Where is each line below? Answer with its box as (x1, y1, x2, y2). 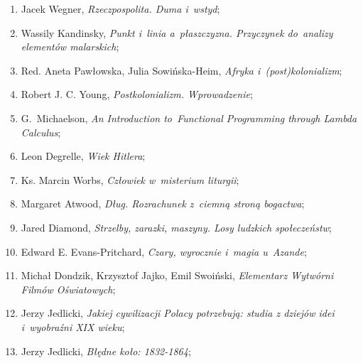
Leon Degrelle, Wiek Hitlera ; (21, 148, 146, 163)
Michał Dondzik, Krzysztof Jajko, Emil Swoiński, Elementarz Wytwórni (21, 268, 334, 283)
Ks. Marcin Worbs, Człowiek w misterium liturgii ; (21, 172, 239, 187)
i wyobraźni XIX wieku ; (21, 319, 125, 334)
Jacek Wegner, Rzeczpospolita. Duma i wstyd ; (21, 1, 220, 16)
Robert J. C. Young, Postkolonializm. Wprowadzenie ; (21, 87, 253, 102)
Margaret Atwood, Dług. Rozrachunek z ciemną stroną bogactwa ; (21, 196, 305, 211)
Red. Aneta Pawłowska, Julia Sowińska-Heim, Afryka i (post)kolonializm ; (21, 63, 342, 77)
